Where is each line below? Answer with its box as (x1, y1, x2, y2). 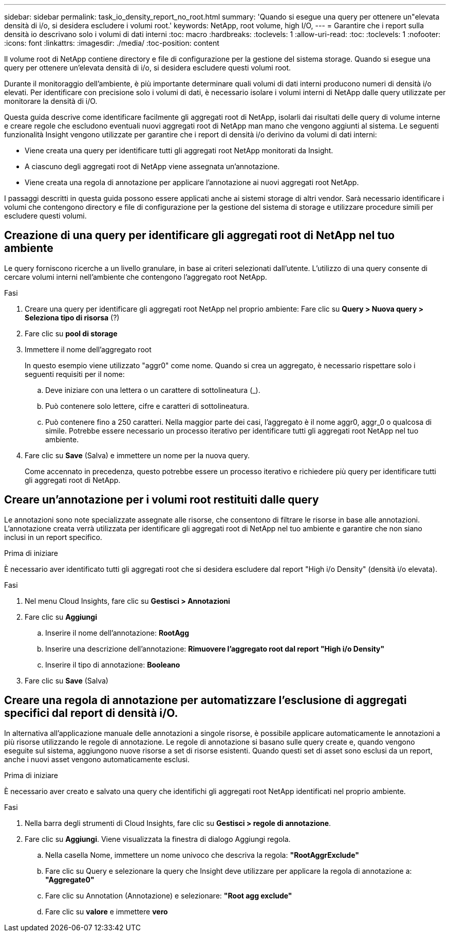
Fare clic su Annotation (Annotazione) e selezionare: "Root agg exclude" (45, 891, 292, 900)
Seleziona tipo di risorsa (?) (25, 313, 120, 322)
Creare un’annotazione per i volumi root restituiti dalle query (4, 493, 319, 507)
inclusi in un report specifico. (4, 532, 102, 542)
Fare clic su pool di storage (25, 329, 118, 338)
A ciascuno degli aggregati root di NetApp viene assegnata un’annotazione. (25, 162, 280, 171)
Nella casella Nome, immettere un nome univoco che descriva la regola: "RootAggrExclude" (45, 850, 359, 859)
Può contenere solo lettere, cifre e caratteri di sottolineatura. (45, 401, 250, 410)
